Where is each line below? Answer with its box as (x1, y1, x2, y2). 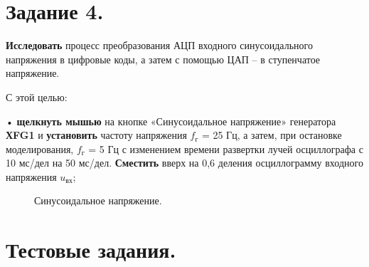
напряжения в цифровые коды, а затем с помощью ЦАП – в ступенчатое (6, 51, 321, 66)
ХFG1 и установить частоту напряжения (6, 127, 187, 142)
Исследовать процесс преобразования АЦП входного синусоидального (6, 38, 313, 53)
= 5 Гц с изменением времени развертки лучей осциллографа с (88, 141, 363, 156)
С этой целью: (6, 89, 68, 104)
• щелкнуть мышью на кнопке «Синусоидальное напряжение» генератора (6, 113, 336, 128)
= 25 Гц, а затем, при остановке (201, 127, 342, 142)
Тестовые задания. (6, 235, 176, 264)
